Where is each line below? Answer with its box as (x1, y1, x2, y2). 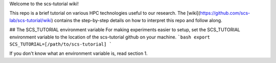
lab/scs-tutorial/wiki (9, 17, 52, 23)
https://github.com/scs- (200, 10, 250, 16)
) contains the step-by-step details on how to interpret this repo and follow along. (51, 17, 222, 23)
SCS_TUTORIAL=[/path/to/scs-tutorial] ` (9, 41, 112, 47)
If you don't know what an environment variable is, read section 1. (9, 50, 148, 56)
